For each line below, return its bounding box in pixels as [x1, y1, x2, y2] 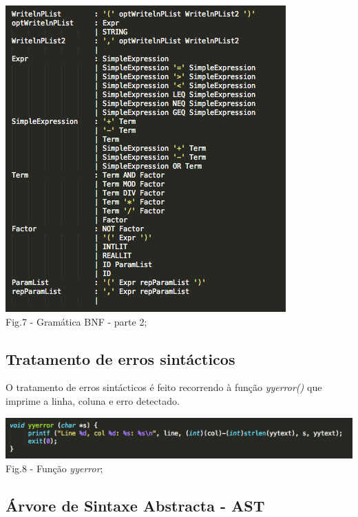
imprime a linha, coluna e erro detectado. [6, 393, 180, 408]
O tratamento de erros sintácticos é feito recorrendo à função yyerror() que [6, 380, 322, 394]
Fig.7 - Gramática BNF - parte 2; [6, 314, 147, 328]
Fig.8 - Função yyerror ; [6, 461, 103, 475]
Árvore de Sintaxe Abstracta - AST [6, 494, 265, 516]
